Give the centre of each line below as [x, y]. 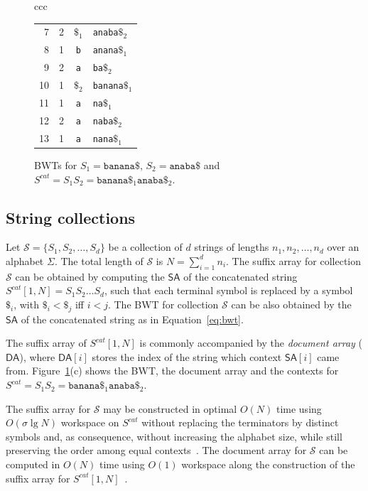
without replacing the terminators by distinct [240, 422]
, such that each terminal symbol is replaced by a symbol [228, 290]
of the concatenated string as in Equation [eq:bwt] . [132, 319]
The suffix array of [46, 343]
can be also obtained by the [291, 304]
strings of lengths [232, 247]
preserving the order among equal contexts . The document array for [156, 450]
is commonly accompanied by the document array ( [251, 343]
